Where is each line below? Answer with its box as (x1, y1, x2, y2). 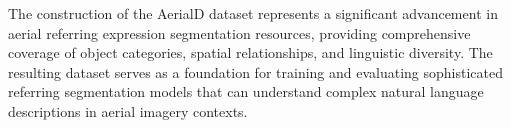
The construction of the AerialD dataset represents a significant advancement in (8, 3, 498, 23)
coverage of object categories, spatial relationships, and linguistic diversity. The (8, 42, 493, 63)
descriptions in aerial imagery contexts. (8, 100, 248, 121)
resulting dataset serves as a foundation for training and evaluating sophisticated (8, 61, 504, 82)
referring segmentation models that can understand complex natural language (8, 81, 484, 102)
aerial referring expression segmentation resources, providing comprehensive (8, 22, 471, 43)
